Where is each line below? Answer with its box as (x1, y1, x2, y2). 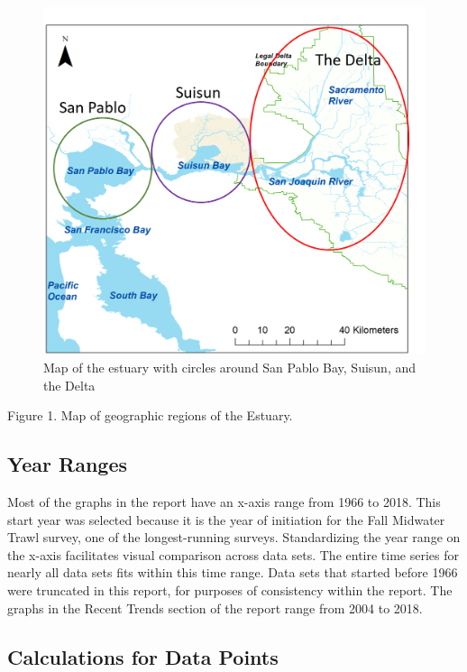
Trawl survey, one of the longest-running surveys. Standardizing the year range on (7, 528, 461, 547)
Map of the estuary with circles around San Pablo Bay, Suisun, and (43, 358, 417, 377)
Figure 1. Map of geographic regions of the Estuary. (7, 406, 293, 425)
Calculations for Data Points (7, 642, 279, 670)
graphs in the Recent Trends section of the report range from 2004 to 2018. (7, 598, 423, 617)
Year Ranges (7, 450, 127, 478)
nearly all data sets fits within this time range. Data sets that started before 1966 (7, 563, 458, 582)
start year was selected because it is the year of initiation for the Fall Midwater (7, 510, 445, 529)
